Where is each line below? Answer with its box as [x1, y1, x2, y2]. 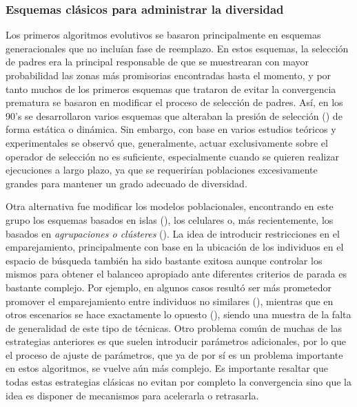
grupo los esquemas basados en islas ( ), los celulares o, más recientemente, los [6, 212, 334, 227]
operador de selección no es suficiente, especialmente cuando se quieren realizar [6, 149, 339, 163]
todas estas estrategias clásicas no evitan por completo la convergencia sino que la [6, 375, 351, 389]
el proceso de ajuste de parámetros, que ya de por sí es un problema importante [6, 347, 343, 362]
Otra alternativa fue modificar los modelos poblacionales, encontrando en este [6, 199, 334, 213]
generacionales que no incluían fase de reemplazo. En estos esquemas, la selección [6, 41, 349, 55]
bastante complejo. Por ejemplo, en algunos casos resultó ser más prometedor [6, 280, 331, 294]
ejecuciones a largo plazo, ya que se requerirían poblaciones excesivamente [6, 163, 318, 177]
